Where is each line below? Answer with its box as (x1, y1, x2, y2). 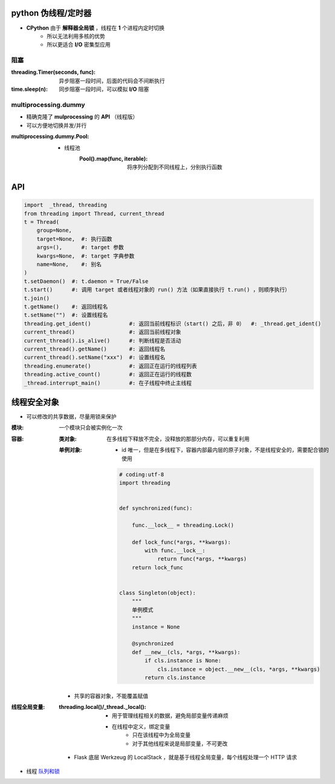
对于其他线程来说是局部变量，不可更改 (132, 740, 228, 747)
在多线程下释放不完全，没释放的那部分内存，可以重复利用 (106, 435, 250, 442)
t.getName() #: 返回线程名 (24, 303, 108, 310)
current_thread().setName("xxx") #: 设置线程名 (24, 354, 166, 361)
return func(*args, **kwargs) (157, 555, 247, 563)
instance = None (132, 623, 180, 630)
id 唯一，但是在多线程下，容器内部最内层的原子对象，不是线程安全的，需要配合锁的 (122, 446, 329, 454)
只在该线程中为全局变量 (132, 731, 190, 739)
